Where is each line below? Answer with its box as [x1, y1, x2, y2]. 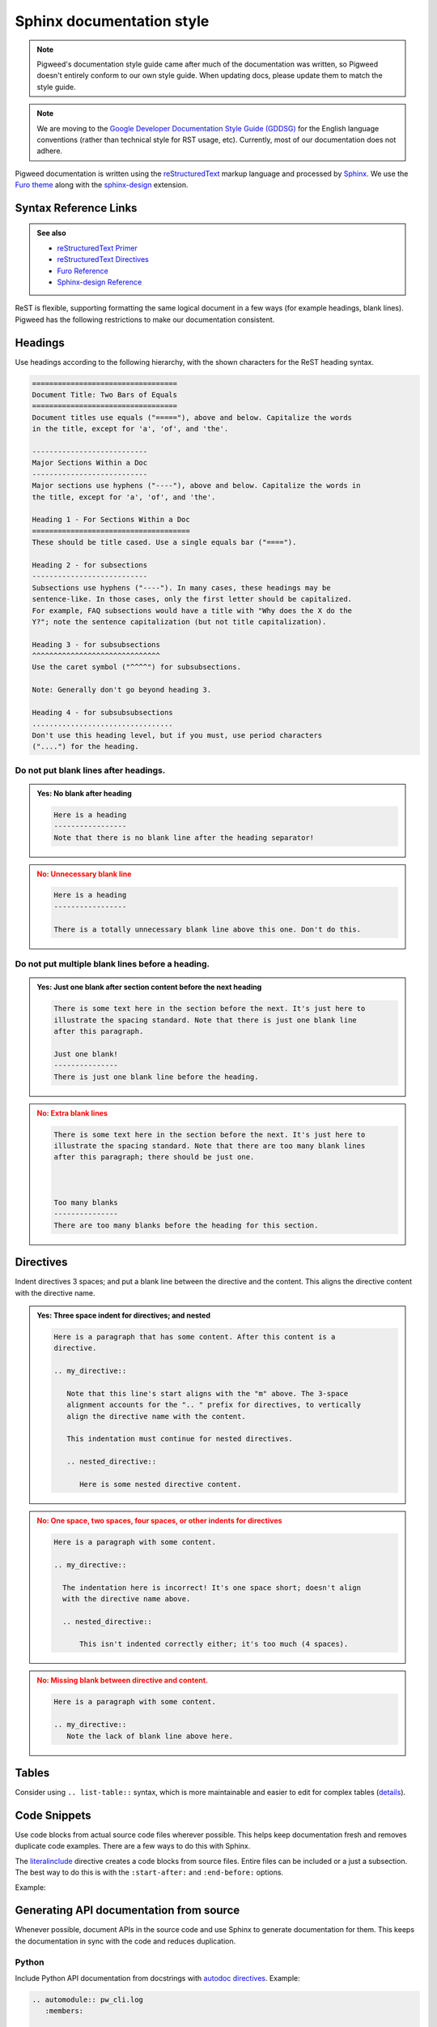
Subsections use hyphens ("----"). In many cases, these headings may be [32, 583, 331, 592]
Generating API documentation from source [15, 1904, 240, 1918]
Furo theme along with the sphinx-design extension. [15, 180, 189, 190]
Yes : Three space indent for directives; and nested [36, 1310, 210, 1320]
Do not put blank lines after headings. [15, 765, 166, 776]
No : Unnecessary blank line [36, 868, 132, 879]
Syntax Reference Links [15, 201, 138, 215]
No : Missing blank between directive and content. [36, 1675, 208, 1686]
